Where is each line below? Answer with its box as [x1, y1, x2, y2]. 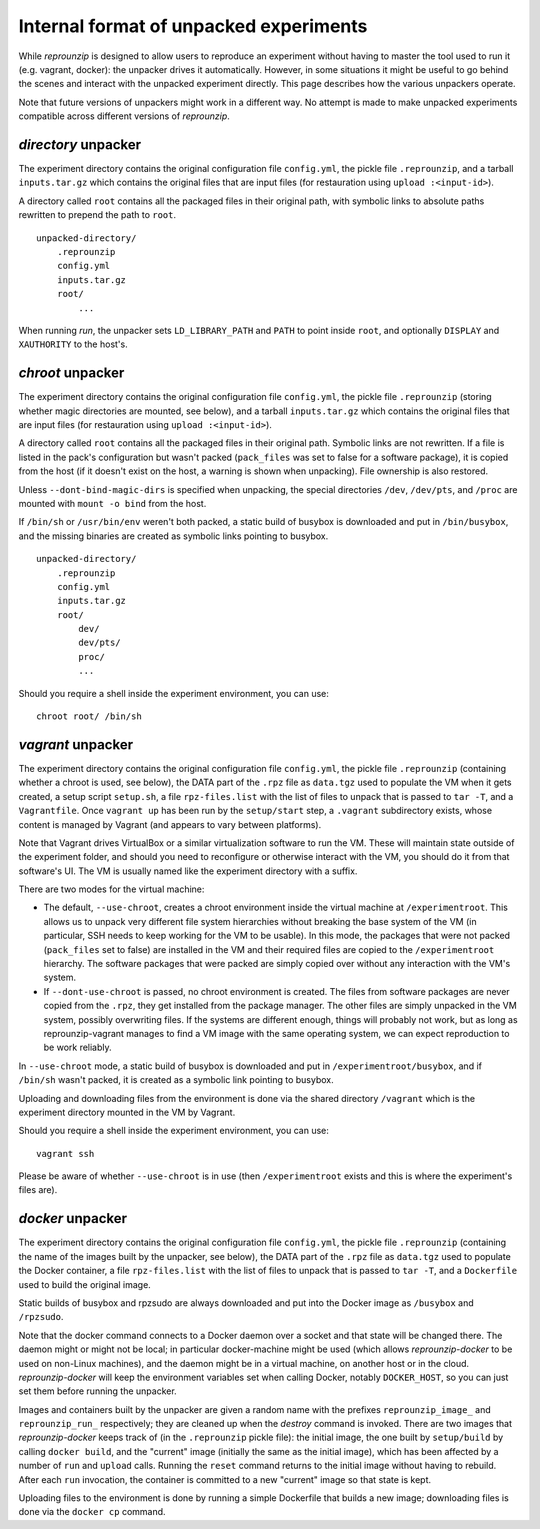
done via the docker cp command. [18, 1506, 166, 1518]
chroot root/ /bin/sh [36, 711, 142, 722]
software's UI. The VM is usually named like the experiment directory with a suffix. [18, 865, 358, 877]
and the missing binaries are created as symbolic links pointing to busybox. [18, 530, 329, 542]
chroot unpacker [18, 365, 125, 382]
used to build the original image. [18, 1278, 152, 1290]
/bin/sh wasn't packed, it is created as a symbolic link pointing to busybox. [18, 1074, 334, 1086]
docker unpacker [18, 1210, 128, 1227]
